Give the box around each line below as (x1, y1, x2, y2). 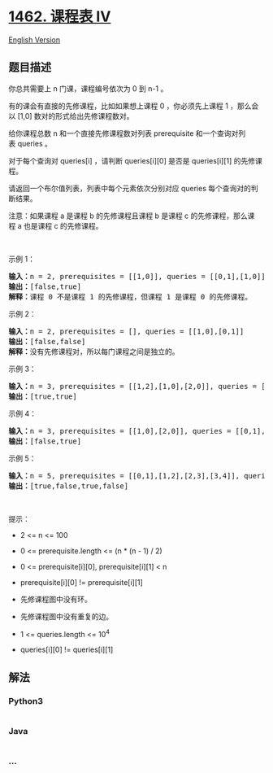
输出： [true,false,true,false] (8, 481, 128, 491)
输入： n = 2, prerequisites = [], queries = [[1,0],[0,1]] (8, 326, 245, 336)
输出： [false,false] (8, 337, 86, 346)
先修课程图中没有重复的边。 (19, 611, 114, 621)
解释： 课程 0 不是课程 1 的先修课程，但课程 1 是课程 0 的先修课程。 (8, 292, 253, 301)
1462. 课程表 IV (8, 7, 111, 26)
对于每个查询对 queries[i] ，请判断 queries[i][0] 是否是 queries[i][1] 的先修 (8, 155, 256, 165)
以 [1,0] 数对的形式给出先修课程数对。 (8, 111, 134, 120)
